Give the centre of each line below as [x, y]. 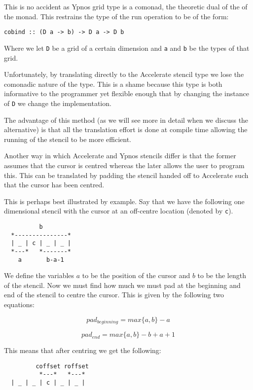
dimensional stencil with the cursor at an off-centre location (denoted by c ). [119, 211]
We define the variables [39, 275]
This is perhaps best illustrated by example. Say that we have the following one [124, 201]
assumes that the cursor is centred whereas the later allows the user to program [124, 165]
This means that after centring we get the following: [83, 350]
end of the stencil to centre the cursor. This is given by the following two [114, 295]
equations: [19, 304]
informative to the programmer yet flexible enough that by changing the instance [126, 93]
